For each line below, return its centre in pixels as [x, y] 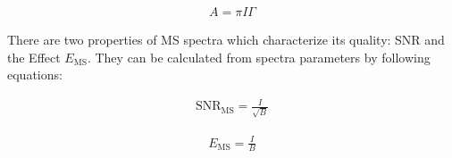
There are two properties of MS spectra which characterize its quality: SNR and [226, 40]
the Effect [34, 57]
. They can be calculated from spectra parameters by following [259, 57]
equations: [35, 75]
